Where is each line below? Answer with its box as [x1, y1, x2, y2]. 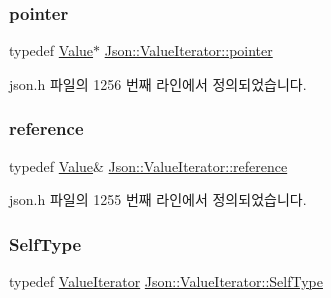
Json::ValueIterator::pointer [104, 40, 273, 61]
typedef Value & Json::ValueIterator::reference [9, 155, 288, 176]
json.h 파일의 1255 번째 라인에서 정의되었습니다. [9, 189, 307, 210]
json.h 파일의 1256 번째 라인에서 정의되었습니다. [9, 73, 307, 94]
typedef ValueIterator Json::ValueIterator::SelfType [9, 271, 323, 292]
